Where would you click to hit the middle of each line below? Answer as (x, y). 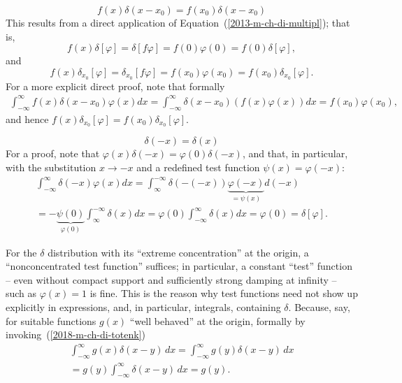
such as (21, 293)
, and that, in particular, (295, 153)
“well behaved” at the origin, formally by (217, 320)
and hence (27, 118)
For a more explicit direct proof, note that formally (115, 86)
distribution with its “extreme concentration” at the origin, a (178, 252)
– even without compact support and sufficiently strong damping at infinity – (171, 279)
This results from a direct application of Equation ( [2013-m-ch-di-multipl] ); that (178, 22)
